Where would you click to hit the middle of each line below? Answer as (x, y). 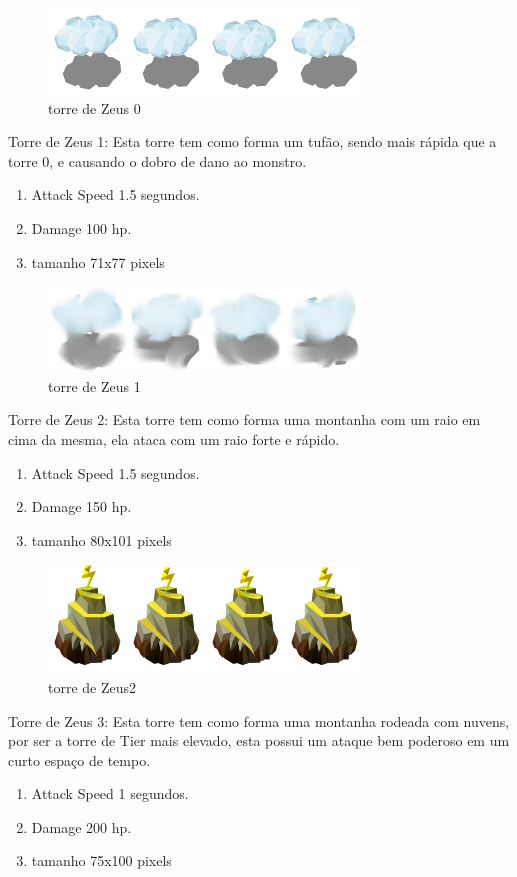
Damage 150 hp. (81, 506)
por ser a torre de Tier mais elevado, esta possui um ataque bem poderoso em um (259, 740)
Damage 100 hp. (81, 227)
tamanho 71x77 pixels (98, 261)
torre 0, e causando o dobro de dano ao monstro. (157, 160)
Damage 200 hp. (81, 826)
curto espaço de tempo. (79, 759)
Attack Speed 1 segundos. (110, 793)
